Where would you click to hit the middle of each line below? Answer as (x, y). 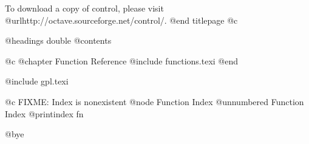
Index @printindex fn (44, 113)
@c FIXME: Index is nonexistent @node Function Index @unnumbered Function (154, 101)
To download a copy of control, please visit (84, 8)
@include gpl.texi (37, 81)
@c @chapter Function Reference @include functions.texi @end (122, 60)
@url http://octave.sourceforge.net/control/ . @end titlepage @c (121, 20)
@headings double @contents (58, 40)
